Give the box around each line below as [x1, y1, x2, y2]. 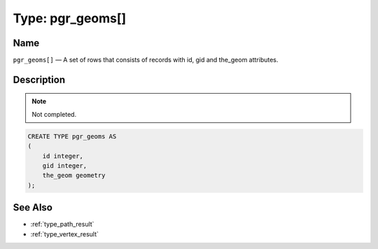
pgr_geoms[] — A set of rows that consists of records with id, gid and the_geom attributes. [13, 56, 279, 64]
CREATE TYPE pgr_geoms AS [27, 132, 117, 140]
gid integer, [42, 162, 87, 170]
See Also [13, 201, 52, 213]
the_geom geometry [42, 171, 106, 180]
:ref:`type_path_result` [30, 220, 94, 229]
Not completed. [31, 110, 77, 118]
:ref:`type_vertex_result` [30, 229, 99, 238]
